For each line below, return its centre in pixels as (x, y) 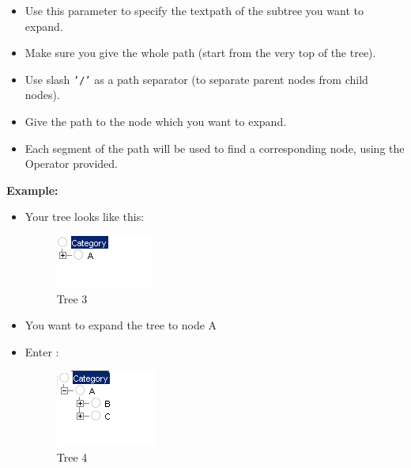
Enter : (42, 351)
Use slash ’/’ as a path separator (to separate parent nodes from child (196, 79)
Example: (32, 190)
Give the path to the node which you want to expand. (156, 122)
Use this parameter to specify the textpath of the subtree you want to (194, 10)
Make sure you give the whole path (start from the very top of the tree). (200, 53)
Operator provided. (72, 164)
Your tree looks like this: (85, 217)
